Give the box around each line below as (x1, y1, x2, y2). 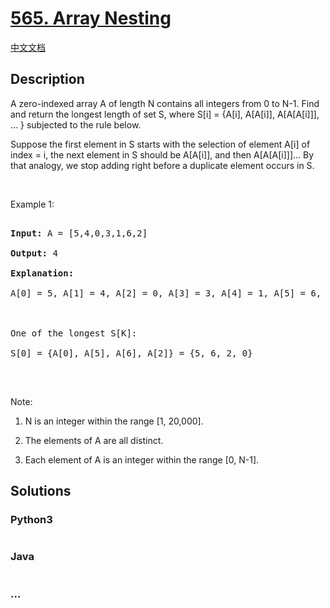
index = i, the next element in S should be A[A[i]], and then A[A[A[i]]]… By (10, 148, 315, 161)
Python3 (10, 513, 53, 527)
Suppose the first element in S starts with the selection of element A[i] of (10, 138, 311, 150)
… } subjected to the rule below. (10, 118, 142, 131)
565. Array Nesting (10, 7, 172, 30)
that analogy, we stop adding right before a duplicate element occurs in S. (10, 159, 315, 171)
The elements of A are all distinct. (24, 434, 164, 446)
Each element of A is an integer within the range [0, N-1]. (24, 453, 260, 466)
